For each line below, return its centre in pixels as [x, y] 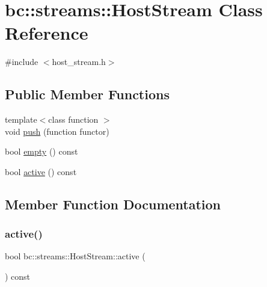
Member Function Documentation [113, 204]
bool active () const [41, 171]
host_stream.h [79, 62]
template [21, 119]
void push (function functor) [57, 131]
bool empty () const [41, 151]
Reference [47, 33]
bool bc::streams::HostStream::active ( [75, 256]
